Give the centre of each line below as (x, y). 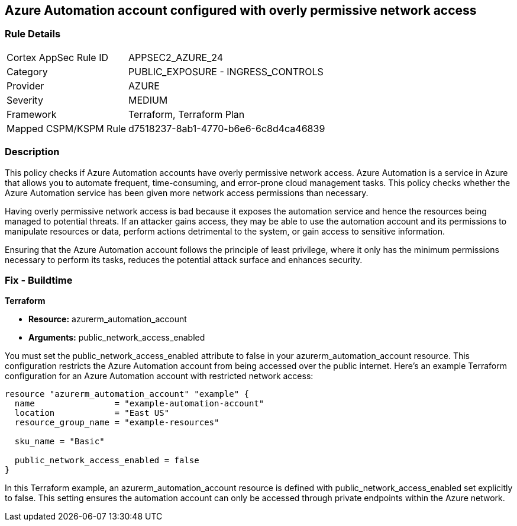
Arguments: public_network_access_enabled (117, 338)
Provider (25, 86)
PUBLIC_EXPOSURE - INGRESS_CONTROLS (226, 71)
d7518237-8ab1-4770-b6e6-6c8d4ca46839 (227, 128)
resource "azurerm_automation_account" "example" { (127, 394)
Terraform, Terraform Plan (187, 114)
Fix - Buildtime (39, 280)
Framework (32, 114)
